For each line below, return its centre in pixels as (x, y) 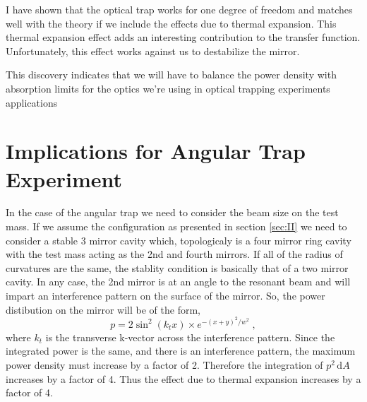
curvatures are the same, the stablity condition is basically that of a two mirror (177, 267)
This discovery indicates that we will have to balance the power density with (171, 75)
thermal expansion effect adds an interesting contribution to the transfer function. (183, 37)
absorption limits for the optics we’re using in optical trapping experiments (168, 88)
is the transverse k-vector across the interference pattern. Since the (190, 337)
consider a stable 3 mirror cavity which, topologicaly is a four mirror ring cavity (179, 240)
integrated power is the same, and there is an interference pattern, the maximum (181, 351)
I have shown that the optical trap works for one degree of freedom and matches (179, 9)
